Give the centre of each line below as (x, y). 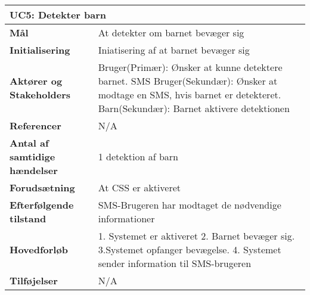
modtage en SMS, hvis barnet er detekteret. (190, 94)
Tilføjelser (34, 280)
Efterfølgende (42, 205)
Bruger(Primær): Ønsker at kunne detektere (190, 67)
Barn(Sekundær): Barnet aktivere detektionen (194, 108)
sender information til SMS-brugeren (175, 263)
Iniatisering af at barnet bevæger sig (174, 50)
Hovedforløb (39, 249)
